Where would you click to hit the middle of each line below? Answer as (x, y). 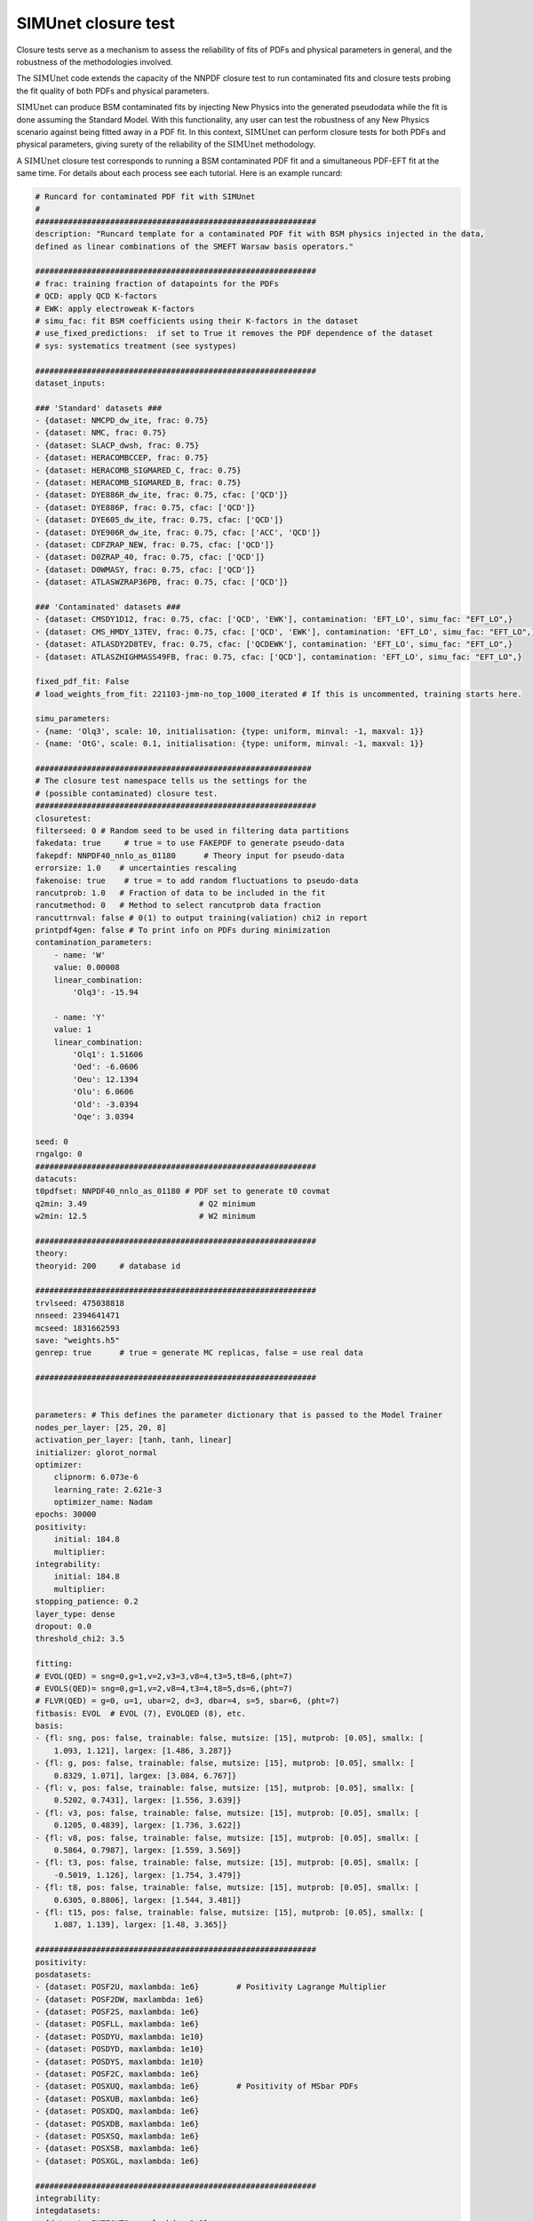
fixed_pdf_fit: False (82, 681)
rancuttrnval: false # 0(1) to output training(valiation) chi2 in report (202, 918)
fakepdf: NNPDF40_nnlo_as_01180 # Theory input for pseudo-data (190, 856)
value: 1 (73, 1030)
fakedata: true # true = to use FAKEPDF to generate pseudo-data (190, 843)
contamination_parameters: (94, 943)
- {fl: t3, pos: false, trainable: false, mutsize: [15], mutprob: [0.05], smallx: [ (227, 1863)
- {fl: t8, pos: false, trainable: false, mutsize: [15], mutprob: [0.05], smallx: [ (227, 1887)
